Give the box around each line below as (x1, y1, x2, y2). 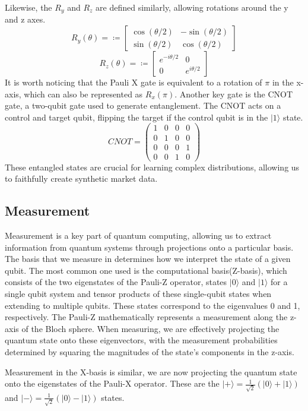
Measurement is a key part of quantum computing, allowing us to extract (5, 229, 272, 241)
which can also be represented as (24, 87, 143, 100)
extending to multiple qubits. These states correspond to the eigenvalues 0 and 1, (5, 299, 300, 311)
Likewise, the (5, 1, 52, 13)
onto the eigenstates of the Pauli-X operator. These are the (5, 377, 220, 390)
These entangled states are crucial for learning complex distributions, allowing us (5, 160, 300, 173)
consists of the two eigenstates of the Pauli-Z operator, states (5, 276, 227, 288)
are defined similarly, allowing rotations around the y (96, 1, 288, 13)
